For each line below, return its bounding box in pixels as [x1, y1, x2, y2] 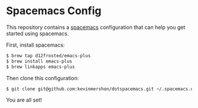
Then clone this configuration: [6, 74, 80, 81]
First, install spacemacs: [6, 41, 65, 48]
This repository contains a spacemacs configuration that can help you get [6, 24, 186, 31]
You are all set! [6, 96, 42, 104]
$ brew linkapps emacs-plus [6, 64, 75, 70]
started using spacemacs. [6, 30, 70, 37]
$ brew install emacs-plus [6, 58, 72, 64]
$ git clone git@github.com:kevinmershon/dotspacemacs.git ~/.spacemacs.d [6, 86, 194, 92]
